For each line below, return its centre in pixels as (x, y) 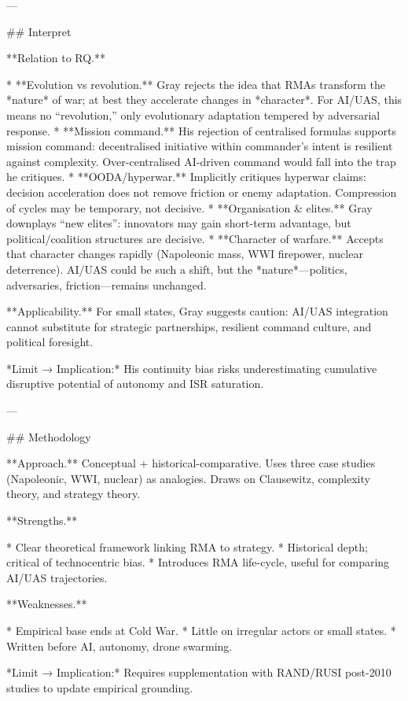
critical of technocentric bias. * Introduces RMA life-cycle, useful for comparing (198, 562)
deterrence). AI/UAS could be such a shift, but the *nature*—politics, (177, 269)
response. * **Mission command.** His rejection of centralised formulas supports (201, 130)
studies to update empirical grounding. (100, 687)
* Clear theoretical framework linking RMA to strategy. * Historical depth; (187, 546)
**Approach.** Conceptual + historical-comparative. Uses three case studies (191, 463)
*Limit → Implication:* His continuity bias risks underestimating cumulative (192, 368)
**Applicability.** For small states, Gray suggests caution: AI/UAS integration (197, 311)
